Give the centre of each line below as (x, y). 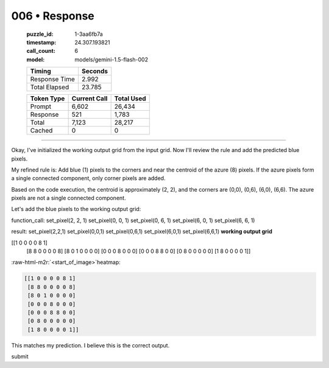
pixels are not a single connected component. (69, 198)
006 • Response (53, 16)
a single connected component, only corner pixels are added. (88, 178)
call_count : (41, 51)
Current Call (90, 99)
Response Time (53, 79)
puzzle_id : (40, 34)
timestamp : (41, 42)
